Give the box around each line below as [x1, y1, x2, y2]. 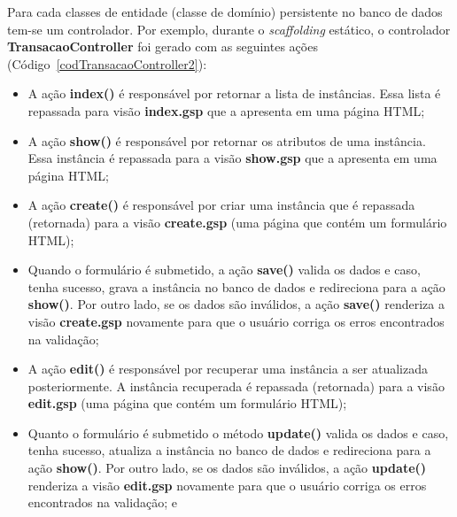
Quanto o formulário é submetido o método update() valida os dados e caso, [27, 423, 449, 442]
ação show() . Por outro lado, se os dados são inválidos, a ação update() [27, 459, 427, 477]
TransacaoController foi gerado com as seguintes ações [7, 37, 318, 56]
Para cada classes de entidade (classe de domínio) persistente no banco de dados [7, 3, 443, 20]
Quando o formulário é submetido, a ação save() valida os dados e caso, [27, 260, 421, 279]
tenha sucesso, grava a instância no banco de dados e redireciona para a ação [27, 277, 445, 296]
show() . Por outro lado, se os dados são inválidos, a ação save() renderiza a [27, 295, 445, 313]
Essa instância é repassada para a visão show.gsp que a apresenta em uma [27, 149, 438, 167]
